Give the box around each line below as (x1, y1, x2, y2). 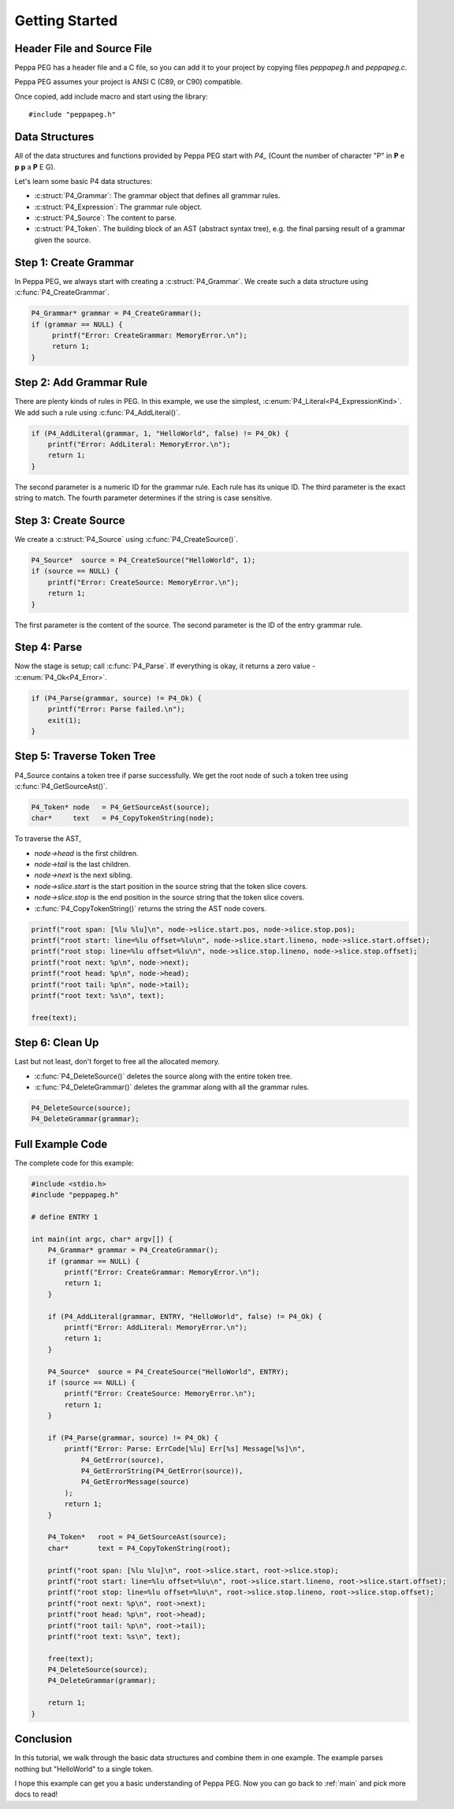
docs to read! (14, 1789, 58, 1799)
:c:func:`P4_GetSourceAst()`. (14, 781, 108, 791)
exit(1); (47, 716, 82, 725)
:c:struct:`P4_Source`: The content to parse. (34, 213, 177, 222)
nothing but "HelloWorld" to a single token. (14, 1764, 154, 1773)
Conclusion (14, 1732, 73, 1746)
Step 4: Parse (14, 641, 83, 654)
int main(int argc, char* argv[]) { (31, 1235, 173, 1243)
